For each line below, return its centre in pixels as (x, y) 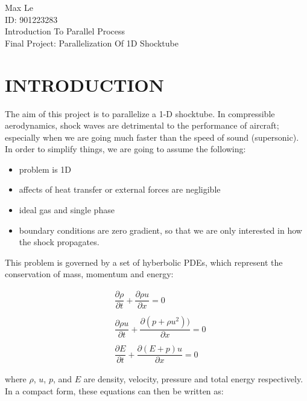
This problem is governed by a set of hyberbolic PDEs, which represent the (144, 262)
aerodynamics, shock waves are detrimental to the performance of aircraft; (142, 125)
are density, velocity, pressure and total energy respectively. (193, 379)
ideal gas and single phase (67, 210)
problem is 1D (45, 169)
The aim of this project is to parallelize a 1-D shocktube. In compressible (140, 113)
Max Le (19, 7)
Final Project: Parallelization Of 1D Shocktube (92, 43)
